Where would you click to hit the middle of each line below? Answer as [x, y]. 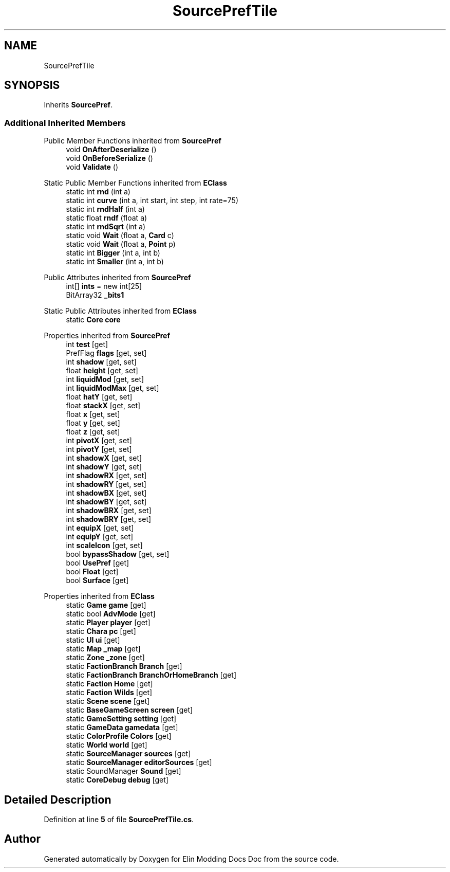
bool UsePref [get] [98, 563]
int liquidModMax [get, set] [113, 388]
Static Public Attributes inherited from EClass [120, 311]
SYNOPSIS [32, 85]
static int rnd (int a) [98, 192]
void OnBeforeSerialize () [109, 158]
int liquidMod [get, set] [105, 379]
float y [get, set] [93, 423]
